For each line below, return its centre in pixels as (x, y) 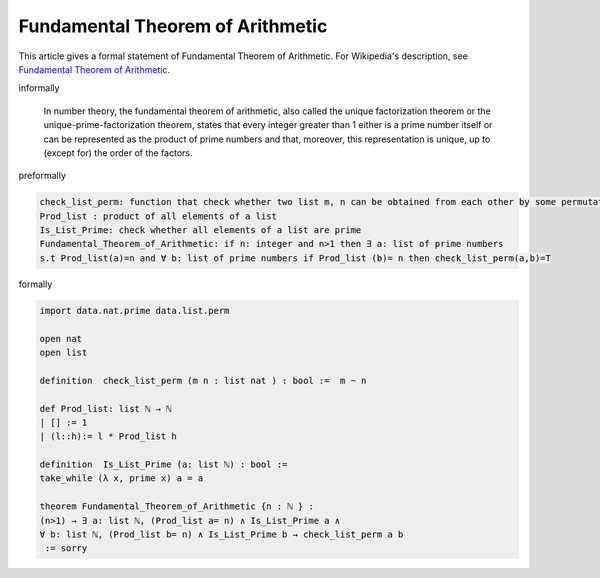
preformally (42, 176)
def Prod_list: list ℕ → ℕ (105, 408)
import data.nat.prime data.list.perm (134, 310)
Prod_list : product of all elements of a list (158, 216)
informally (39, 88)
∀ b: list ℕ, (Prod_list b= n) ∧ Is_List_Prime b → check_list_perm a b (221, 534)
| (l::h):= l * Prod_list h (108, 436)
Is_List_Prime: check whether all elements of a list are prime (200, 230)
